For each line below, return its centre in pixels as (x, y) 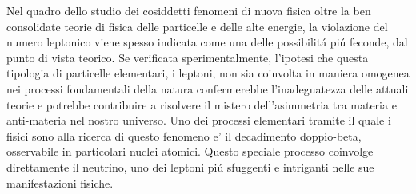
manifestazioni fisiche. (60, 182)
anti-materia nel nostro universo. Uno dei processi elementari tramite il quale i (199, 120)
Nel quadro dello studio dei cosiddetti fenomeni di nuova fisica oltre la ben (189, 10)
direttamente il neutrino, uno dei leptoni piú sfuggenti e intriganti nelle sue (190, 166)
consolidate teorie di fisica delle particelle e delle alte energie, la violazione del (197, 26)
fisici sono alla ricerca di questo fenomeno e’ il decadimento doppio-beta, (184, 135)
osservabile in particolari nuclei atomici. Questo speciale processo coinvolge (190, 151)
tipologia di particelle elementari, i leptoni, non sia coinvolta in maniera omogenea (208, 73)
